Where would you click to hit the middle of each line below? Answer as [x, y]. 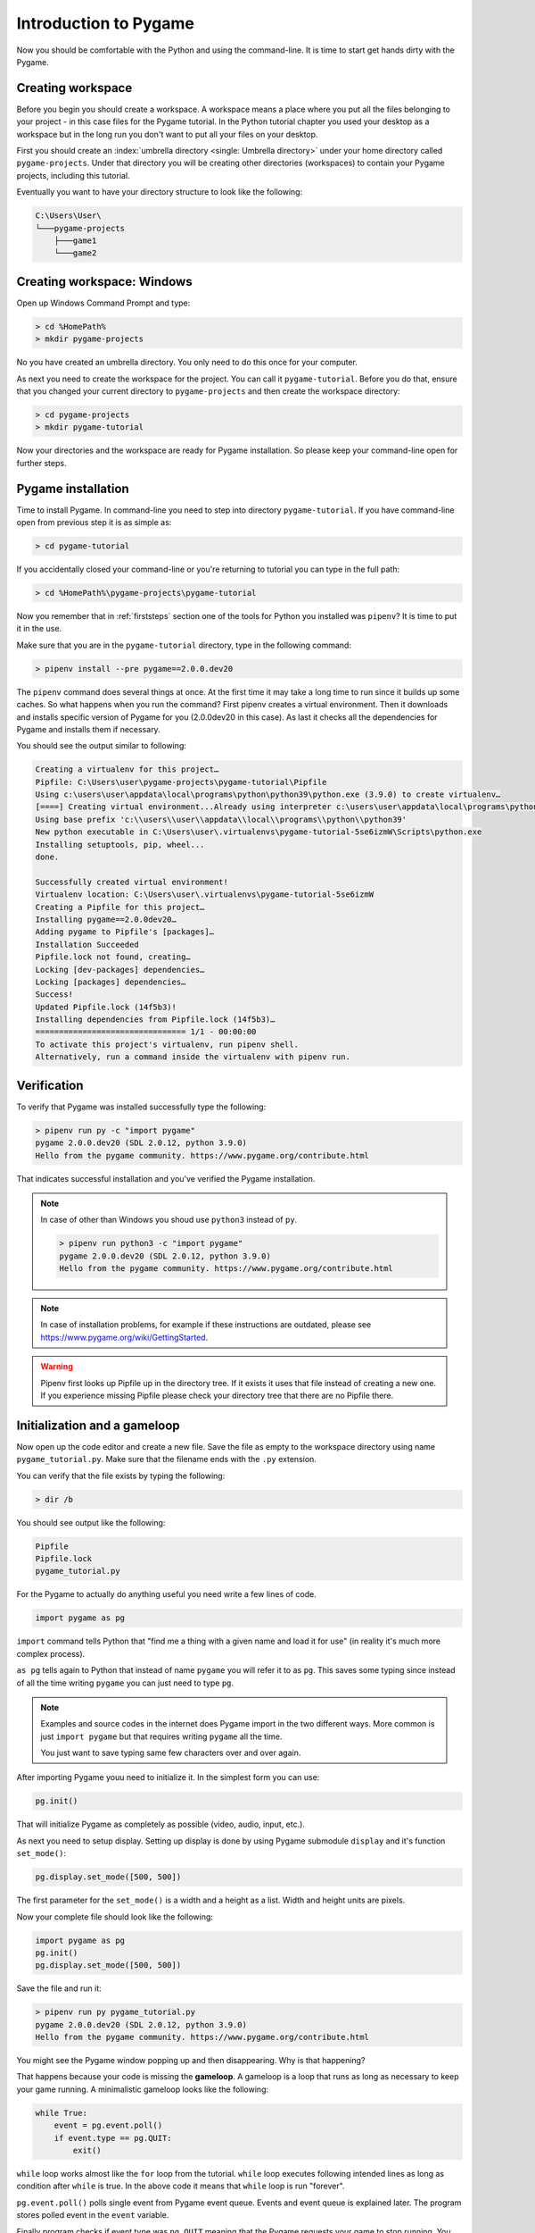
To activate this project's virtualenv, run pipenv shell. [167, 1044]
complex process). [51, 1653]
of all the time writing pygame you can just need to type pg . [125, 1683]
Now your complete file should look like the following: [115, 1917]
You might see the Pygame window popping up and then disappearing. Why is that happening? [191, 2061]
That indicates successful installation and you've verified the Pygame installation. [166, 1178]
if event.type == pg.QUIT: [113, 2138]
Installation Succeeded [87, 944]
